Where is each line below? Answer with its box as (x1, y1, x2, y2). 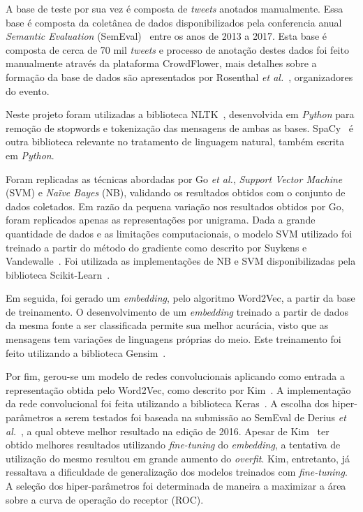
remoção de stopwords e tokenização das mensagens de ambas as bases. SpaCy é (6, 120, 354, 135)
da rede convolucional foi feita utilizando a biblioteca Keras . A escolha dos (6, 396, 329, 411)
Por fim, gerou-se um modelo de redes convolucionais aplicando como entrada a (6, 369, 345, 383)
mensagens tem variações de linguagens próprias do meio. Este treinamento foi (6, 332, 341, 346)
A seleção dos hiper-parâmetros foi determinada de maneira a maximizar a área (6, 478, 346, 492)
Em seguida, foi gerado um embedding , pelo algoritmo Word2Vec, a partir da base (6, 291, 355, 305)
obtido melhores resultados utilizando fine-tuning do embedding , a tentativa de (6, 437, 341, 452)
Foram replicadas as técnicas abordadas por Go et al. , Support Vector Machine (6, 171, 343, 186)
